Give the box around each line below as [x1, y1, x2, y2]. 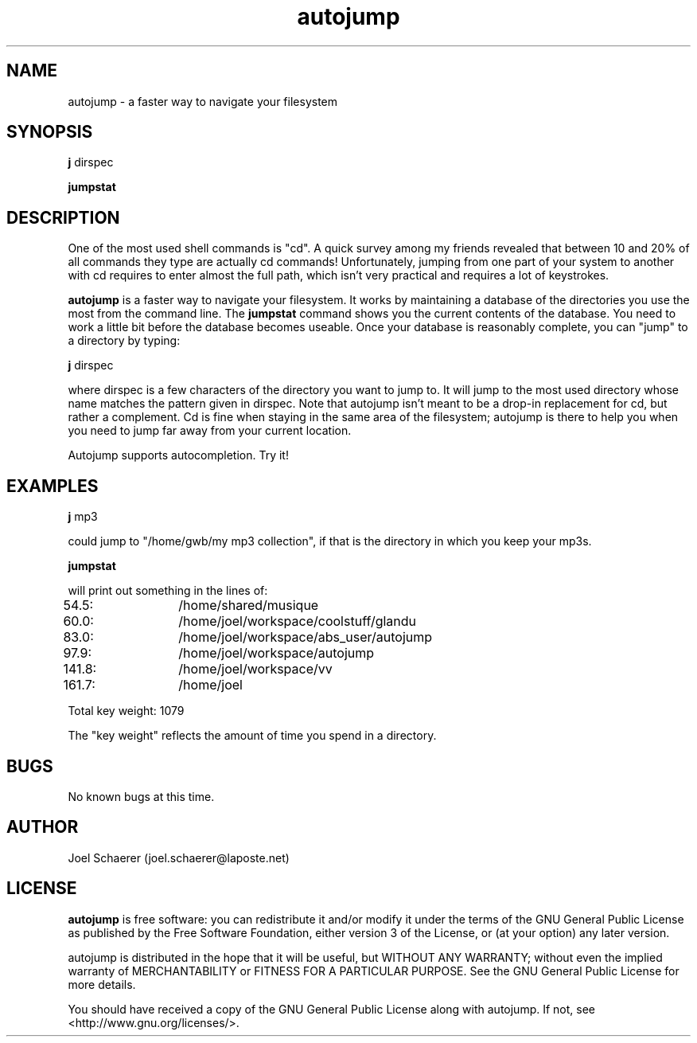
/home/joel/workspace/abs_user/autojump [178, 629, 433, 646]
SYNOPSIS [6, 122, 93, 143]
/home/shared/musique [178, 597, 319, 614]
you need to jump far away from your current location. [68, 424, 352, 438]
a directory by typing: [68, 334, 181, 348]
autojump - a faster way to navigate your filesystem [68, 94, 338, 108]
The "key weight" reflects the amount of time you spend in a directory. [68, 729, 437, 743]
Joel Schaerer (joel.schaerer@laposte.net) [68, 850, 290, 865]
